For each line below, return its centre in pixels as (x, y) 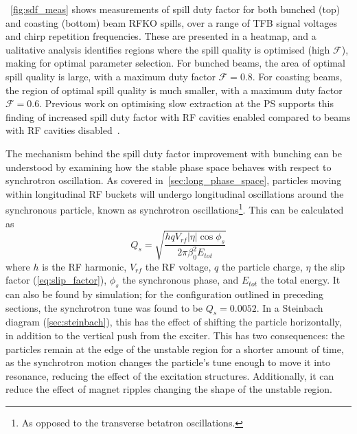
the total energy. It (300, 280)
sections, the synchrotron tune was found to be (104, 307)
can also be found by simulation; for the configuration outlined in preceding (165, 294)
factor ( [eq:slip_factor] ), (56, 280)
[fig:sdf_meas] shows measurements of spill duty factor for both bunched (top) (175, 9)
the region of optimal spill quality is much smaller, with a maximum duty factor (174, 90)
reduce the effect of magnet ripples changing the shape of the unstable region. (169, 389)
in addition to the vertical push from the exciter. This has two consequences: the (175, 335)
